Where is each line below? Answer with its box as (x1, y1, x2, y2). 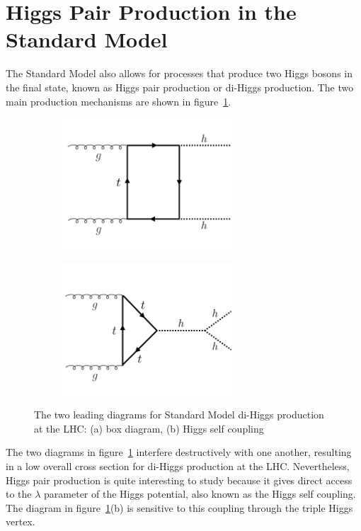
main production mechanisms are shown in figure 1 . (6, 93, 231, 108)
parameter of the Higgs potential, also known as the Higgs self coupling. (44, 486, 356, 501)
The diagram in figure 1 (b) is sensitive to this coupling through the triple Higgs (6, 500, 353, 515)
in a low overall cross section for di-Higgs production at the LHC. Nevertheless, (6, 459, 350, 474)
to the (6, 486, 32, 501)
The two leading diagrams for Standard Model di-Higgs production (34, 407, 324, 422)
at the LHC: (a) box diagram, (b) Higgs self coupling (34, 421, 264, 435)
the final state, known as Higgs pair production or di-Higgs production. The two (6, 79, 354, 94)
